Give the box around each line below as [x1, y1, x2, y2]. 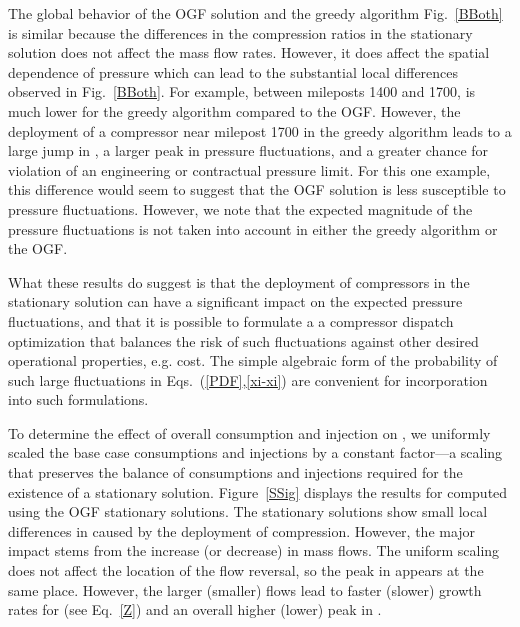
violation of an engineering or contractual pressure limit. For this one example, [8, 159, 491, 180]
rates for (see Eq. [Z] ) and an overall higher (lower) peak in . [8, 599, 382, 620]
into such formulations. [8, 389, 149, 410]
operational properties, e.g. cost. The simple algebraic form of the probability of [8, 350, 498, 371]
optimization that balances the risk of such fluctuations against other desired [8, 330, 479, 351]
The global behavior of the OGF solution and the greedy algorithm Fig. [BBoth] [8, 3, 503, 23]
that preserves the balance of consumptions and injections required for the [8, 462, 463, 483]
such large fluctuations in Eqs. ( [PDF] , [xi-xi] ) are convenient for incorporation [8, 369, 488, 390]
